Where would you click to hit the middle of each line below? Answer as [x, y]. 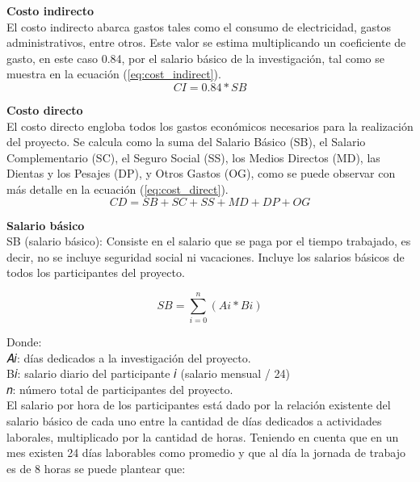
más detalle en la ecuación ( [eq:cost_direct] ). [118, 189]
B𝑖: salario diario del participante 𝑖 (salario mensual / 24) [148, 373]
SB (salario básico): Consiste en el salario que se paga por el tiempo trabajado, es [209, 241]
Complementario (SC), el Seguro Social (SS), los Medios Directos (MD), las [193, 157]
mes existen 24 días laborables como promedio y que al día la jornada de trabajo [206, 453]
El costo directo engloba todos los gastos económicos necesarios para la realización [210, 126]
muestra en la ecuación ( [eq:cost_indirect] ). [114, 74]
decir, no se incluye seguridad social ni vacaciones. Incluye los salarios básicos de [206, 256]
